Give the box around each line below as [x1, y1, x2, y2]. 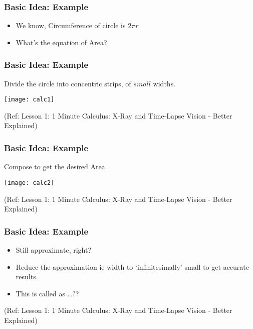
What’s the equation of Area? [16, 37, 107, 47]
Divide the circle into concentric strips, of [4, 78, 131, 88]
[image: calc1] [4, 96, 55, 103]
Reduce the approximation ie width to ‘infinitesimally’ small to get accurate [16, 261, 249, 272]
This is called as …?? [16, 288, 79, 298]
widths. [153, 78, 176, 88]
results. [16, 271, 38, 282]
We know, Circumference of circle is [16, 20, 126, 31]
